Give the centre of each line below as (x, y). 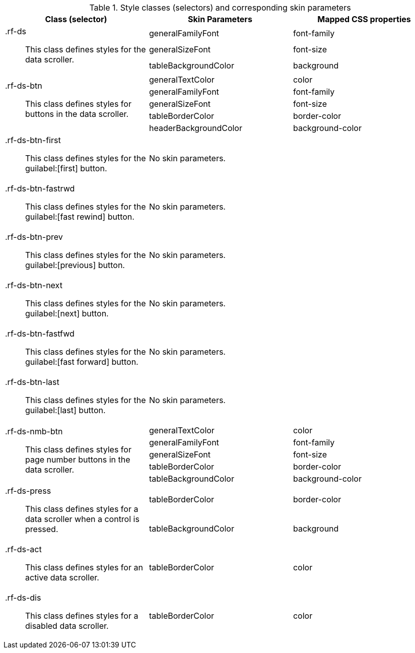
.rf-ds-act (23, 549)
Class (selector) (76, 19)
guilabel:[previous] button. (75, 265)
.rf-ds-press (28, 491)
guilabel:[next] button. (67, 313)
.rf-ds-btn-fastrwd (40, 188)
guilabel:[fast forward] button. (82, 362)
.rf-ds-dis (23, 598)
